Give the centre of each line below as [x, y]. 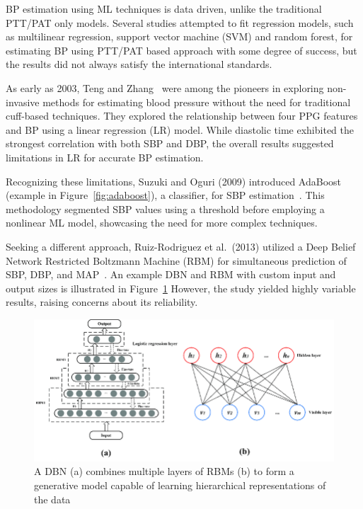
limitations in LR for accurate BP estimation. [105, 157]
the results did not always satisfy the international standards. [139, 64]
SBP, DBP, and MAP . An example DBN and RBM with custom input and [171, 274]
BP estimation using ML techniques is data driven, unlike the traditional [164, 8]
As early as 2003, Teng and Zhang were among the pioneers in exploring [165, 87]
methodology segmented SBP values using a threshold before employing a [165, 208]
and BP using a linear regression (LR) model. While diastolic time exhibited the [180, 129]
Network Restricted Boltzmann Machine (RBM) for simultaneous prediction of [176, 260]
